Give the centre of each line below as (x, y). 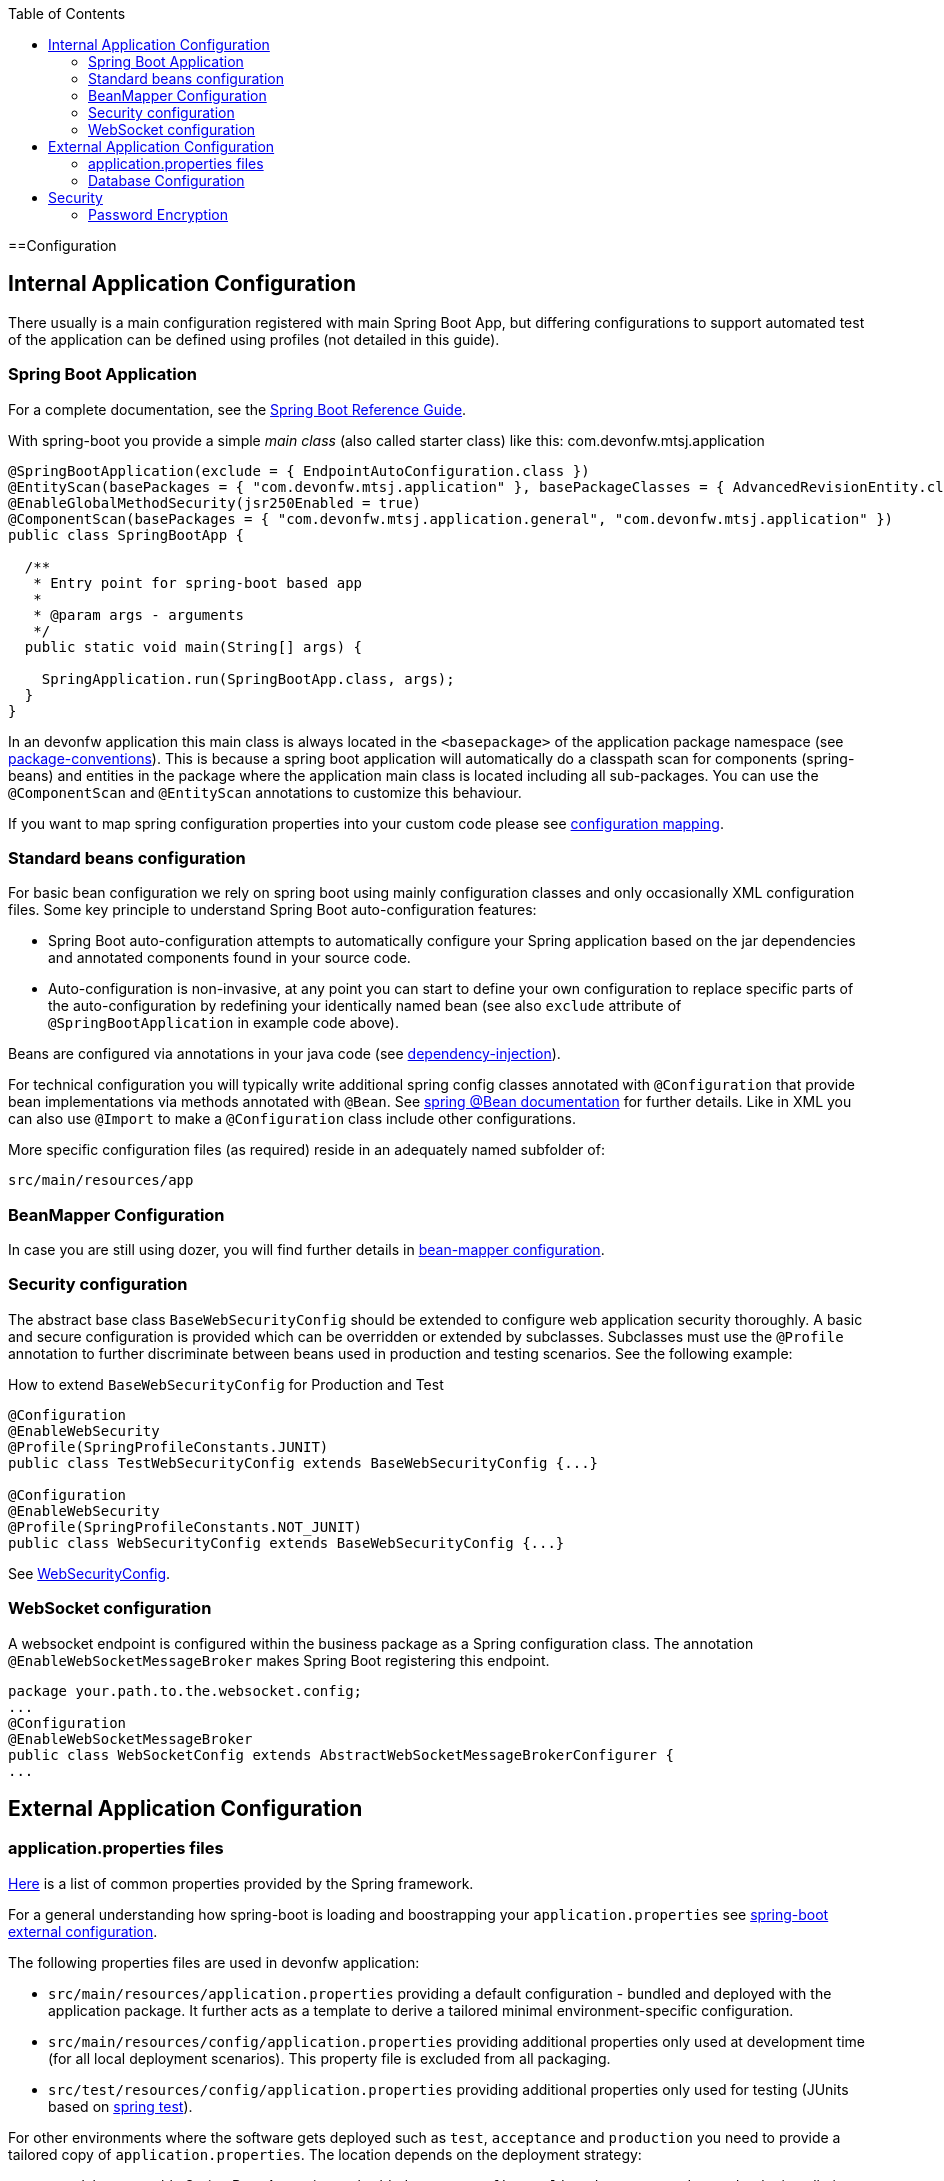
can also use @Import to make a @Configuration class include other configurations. (292, 1119)
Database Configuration (166, 180)
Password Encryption (158, 214)
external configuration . (83, 1931)
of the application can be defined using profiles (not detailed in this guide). (254, 339)
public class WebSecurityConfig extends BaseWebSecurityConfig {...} (286, 1542)
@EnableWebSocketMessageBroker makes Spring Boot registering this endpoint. (279, 1660)
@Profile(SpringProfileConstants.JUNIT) (168, 1446)
